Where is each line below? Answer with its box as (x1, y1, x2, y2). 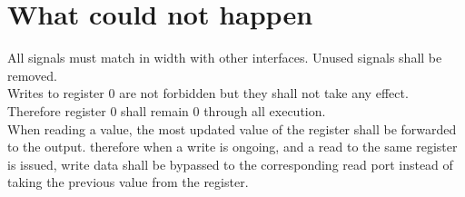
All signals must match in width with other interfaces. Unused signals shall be (7, 48, 442, 67)
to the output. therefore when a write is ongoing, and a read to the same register (7, 137, 458, 156)
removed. (7, 65, 57, 84)
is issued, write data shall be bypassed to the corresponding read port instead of (7, 154, 453, 173)
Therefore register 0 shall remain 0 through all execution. (7, 101, 326, 120)
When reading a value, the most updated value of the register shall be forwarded (7, 119, 457, 138)
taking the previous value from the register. (7, 172, 249, 192)
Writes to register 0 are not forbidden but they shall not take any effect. (7, 84, 409, 103)
